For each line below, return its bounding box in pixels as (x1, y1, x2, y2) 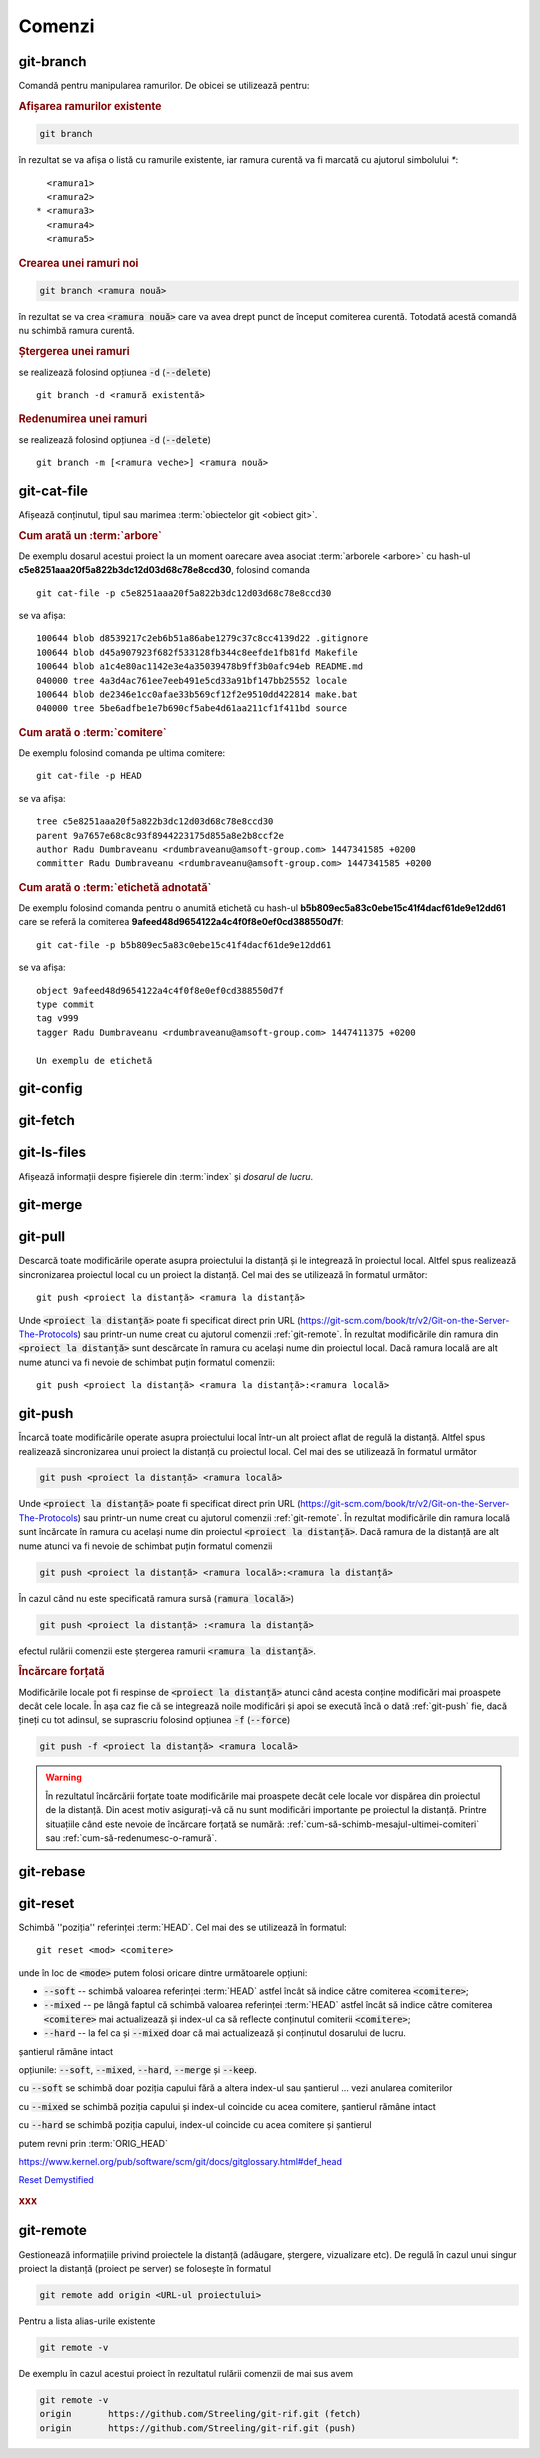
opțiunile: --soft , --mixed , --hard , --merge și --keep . (18, 2063, 257, 2075)
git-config (18, 1080, 83, 1097)
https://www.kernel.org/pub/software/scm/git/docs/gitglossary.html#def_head (18, 2155, 343, 2167)
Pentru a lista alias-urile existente (18, 2315, 156, 2327)
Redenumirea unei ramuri (18, 412, 148, 426)
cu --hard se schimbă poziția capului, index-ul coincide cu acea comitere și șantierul (18, 2119, 372, 2131)
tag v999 (36, 1013, 79, 1024)
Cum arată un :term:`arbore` (18, 528, 162, 542)
